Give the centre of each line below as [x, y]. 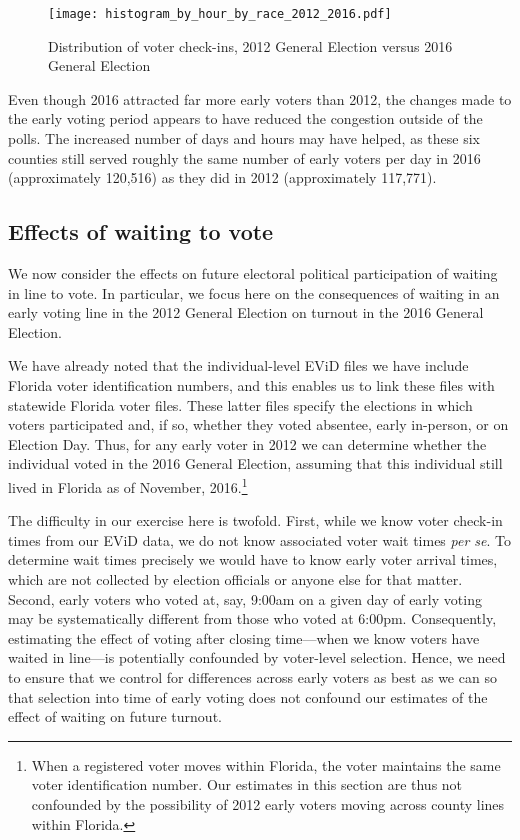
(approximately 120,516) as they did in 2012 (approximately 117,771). [222, 177]
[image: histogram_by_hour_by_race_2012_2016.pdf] [220, 14]
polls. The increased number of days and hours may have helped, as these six [244, 138]
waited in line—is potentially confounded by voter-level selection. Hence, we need [257, 657]
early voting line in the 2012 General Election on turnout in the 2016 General [246, 312]
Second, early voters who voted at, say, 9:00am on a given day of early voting [245, 598]
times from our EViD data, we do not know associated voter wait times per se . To [260, 539]
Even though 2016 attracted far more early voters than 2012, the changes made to [260, 98]
